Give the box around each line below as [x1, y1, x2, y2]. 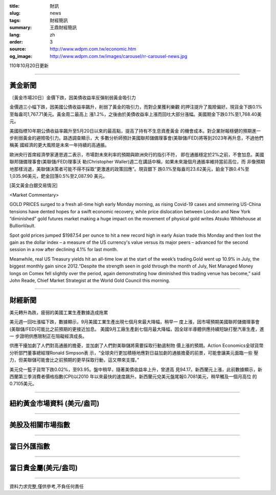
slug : [9, 10, 20, 16]
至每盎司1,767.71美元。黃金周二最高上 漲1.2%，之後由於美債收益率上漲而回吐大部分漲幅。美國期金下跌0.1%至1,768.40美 [9, 111, 262, 117]
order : [9, 38, 23, 45]
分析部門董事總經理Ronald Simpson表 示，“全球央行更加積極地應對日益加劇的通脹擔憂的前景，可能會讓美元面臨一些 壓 [9, 349, 259, 356]
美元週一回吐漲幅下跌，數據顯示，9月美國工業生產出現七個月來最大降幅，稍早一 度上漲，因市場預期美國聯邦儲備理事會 [9, 319, 260, 325]
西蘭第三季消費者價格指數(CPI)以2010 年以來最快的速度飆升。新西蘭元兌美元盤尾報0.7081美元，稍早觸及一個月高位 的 [9, 374, 258, 380]
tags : [9, 17, 21, 23]
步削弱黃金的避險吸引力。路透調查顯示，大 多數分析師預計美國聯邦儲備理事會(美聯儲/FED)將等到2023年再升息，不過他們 [9, 135, 264, 141]
